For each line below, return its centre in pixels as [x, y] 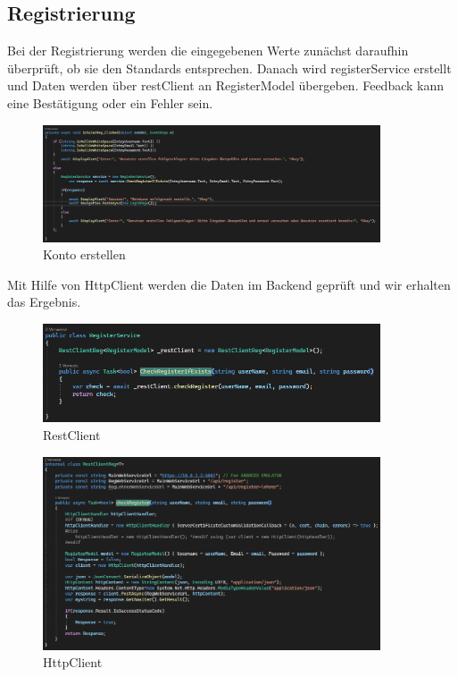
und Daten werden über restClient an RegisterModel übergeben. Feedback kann [226, 85]
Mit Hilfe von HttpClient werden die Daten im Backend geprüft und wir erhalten [229, 284]
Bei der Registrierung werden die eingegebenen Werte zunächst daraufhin [208, 51]
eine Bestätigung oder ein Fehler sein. [110, 102]
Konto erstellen [84, 254]
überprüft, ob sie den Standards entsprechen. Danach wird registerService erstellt [229, 68]
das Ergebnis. [44, 302]
